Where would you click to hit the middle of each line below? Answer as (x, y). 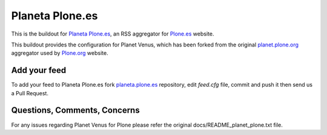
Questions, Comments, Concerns (75, 111)
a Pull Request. (30, 93)
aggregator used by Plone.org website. (60, 53)
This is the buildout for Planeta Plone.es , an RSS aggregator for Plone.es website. (113, 34)
